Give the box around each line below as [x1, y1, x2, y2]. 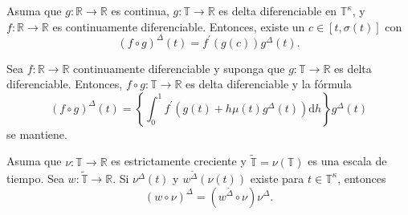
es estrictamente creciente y [111, 152, 247, 169]
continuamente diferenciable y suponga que [73, 59, 285, 76]
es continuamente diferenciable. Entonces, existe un [52, 18, 305, 34]
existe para [250, 169, 304, 186]
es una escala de [308, 152, 387, 169]
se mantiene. [6, 125, 67, 142]
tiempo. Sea [6, 169, 64, 186]
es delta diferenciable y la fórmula [186, 75, 353, 92]
